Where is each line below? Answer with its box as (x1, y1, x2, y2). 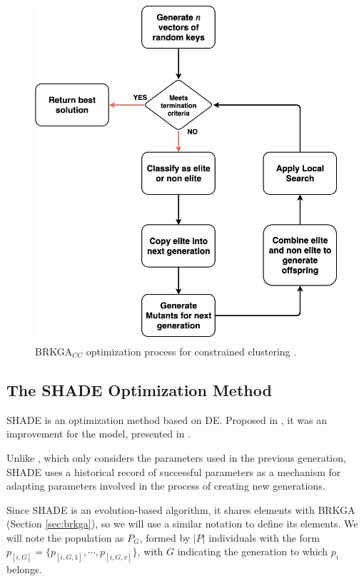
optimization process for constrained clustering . (86, 343, 297, 358)
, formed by (139, 530, 191, 545)
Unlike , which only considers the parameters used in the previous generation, (6, 450, 346, 465)
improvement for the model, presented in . (6, 426, 191, 441)
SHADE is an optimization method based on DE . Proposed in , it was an (6, 412, 327, 427)
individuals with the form (208, 530, 320, 545)
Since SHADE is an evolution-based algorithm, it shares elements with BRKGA (6, 502, 355, 517)
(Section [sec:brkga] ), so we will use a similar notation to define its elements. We (6, 516, 358, 531)
